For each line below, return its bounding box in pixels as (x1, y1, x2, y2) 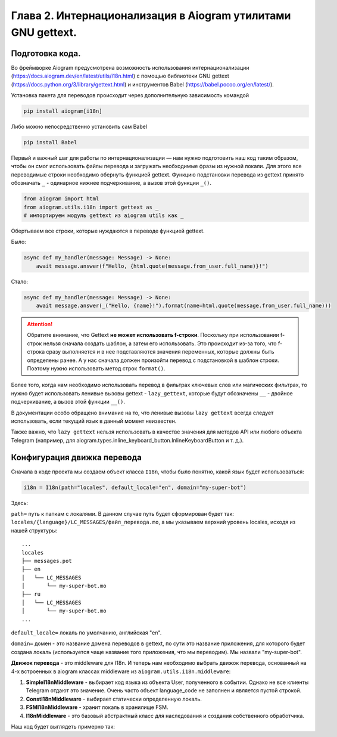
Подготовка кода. (11, 48, 81, 58)
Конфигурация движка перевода (11, 452, 142, 462)
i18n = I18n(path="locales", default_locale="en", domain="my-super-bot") (23, 484, 247, 491)
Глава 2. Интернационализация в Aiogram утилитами (11, 9, 291, 22)
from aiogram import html (23, 196, 99, 202)
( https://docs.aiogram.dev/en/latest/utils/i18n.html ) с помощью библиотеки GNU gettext (11, 72, 229, 80)
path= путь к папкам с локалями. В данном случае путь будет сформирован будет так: (11, 510, 235, 517)
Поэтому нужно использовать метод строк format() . (27, 364, 166, 372)
